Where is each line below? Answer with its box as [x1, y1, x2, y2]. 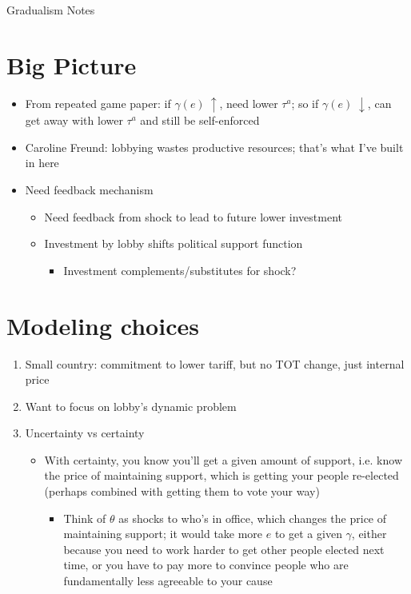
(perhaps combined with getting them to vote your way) [44, 483, 320, 500]
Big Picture [6, 48, 137, 81]
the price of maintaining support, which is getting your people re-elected [44, 467, 399, 484]
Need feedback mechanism [25, 181, 154, 197]
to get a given [274, 525, 342, 542]
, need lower [219, 94, 278, 111]
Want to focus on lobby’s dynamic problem [25, 397, 237, 414]
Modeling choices [6, 309, 199, 341]
